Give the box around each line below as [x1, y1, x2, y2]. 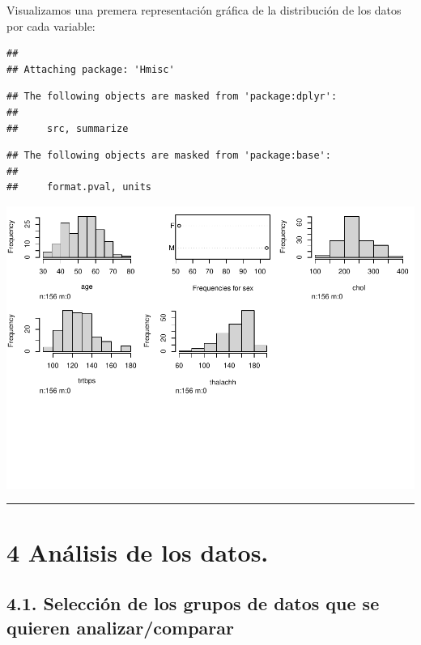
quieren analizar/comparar [6, 614, 234, 639]
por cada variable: [6, 17, 96, 34]
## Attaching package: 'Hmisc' [6, 63, 175, 75]
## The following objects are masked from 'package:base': [6, 150, 331, 162]
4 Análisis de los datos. [6, 535, 269, 568]
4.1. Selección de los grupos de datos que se [6, 591, 380, 616]
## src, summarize [6, 122, 129, 134]
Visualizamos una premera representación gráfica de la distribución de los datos [6, 2, 402, 18]
